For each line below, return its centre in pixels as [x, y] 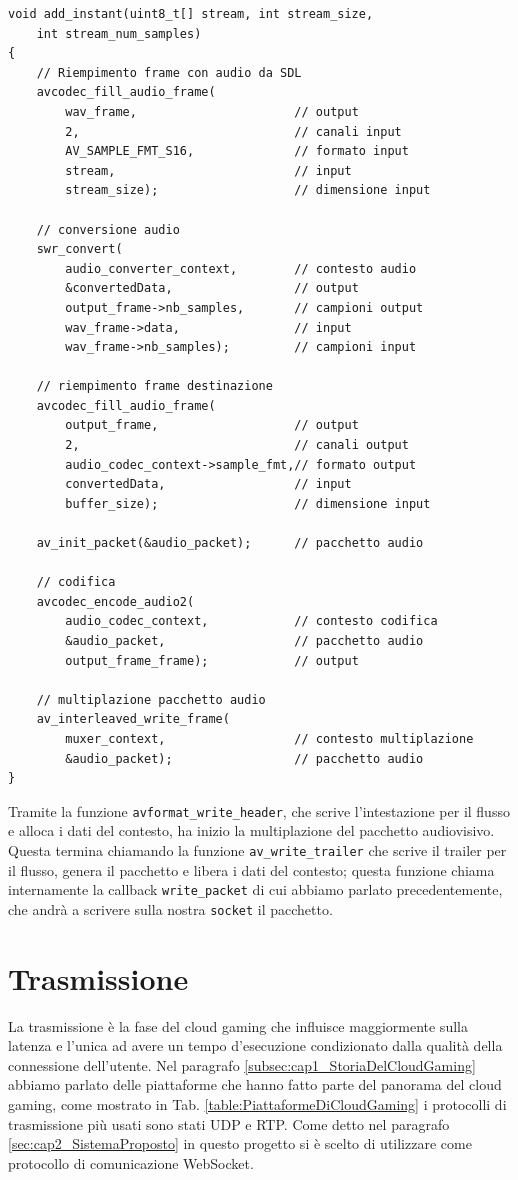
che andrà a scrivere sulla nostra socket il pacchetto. [170, 908]
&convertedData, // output [212, 288]
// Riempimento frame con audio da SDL [169, 72]
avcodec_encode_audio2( [115, 601]
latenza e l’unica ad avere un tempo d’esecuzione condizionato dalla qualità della [255, 1045]
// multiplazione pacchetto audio [151, 699]
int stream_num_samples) [119, 33]
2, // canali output [237, 445]
